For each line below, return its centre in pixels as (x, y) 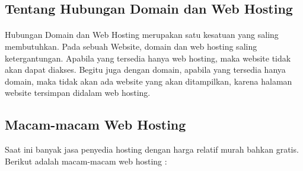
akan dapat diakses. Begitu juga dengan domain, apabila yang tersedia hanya (145, 70)
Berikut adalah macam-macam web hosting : (86, 161)
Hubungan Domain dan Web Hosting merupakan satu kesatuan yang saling (142, 35)
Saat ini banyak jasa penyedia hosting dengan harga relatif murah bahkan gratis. (152, 149)
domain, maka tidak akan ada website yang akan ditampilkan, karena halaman (149, 81)
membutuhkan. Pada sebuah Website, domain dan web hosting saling (131, 46)
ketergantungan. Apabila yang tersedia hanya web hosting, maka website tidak (148, 58)
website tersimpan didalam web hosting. (78, 93)
